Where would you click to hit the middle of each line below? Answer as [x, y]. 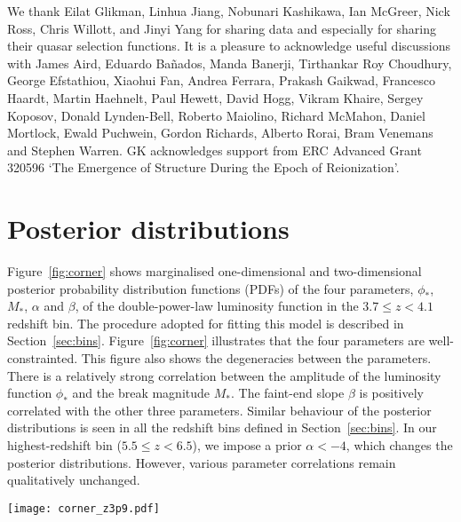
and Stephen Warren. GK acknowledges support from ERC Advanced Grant [215, 150]
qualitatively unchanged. [74, 480]
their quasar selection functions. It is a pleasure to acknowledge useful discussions [229, 46]
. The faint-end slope [287, 393]
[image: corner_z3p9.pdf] [83, 508]
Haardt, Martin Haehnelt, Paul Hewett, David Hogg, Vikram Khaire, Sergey [215, 97]
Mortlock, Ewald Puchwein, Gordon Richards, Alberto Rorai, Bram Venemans [220, 133]
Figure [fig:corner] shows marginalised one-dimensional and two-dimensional [215, 271]
